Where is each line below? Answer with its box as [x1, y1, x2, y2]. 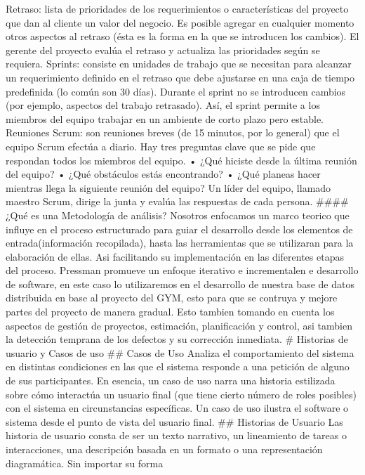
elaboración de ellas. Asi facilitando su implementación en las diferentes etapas [6, 249, 344, 263]
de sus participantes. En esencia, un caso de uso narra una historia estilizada [6, 373, 336, 388]
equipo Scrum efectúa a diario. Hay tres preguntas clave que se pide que [6, 138, 316, 153]
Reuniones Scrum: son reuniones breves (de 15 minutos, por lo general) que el [6, 125, 340, 140]
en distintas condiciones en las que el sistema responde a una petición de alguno [6, 359, 350, 374]
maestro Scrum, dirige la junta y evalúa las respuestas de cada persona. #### [6, 194, 349, 209]
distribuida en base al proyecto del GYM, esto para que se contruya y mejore [6, 290, 338, 305]
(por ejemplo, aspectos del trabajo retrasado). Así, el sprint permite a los [6, 98, 320, 112]
